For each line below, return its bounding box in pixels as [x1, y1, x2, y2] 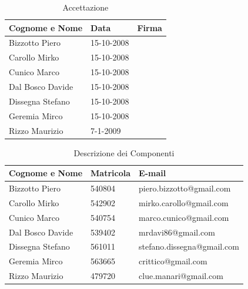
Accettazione [62, 1, 109, 13]
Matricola [91, 167, 131, 179]
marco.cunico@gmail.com [139, 211, 229, 223]
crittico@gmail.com [139, 255, 207, 267]
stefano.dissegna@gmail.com [139, 240, 240, 253]
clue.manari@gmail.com [139, 270, 223, 282]
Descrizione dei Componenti [73, 146, 175, 159]
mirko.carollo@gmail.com [139, 196, 229, 209]
